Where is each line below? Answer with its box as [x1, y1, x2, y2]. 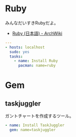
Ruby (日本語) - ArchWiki [12, 30, 63, 36]
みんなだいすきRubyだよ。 [5, 20, 59, 26]
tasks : [9, 54, 23, 59]
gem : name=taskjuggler [9, 128, 56, 133]
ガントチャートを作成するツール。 [5, 113, 74, 119]
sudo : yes [9, 49, 29, 54]
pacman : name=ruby [18, 63, 56, 68]
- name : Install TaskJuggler [5, 123, 65, 128]
